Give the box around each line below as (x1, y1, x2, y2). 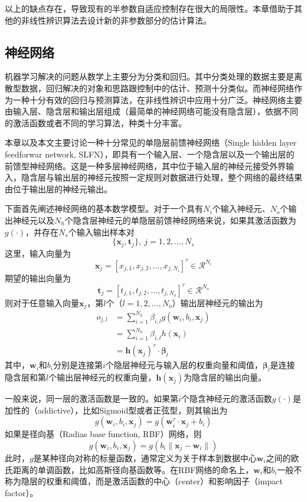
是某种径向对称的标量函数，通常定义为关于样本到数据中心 (33, 451, 257, 464)
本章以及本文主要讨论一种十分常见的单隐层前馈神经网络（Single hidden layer (5, 136, 297, 149)
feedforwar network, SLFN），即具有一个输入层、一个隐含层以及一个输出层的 (5, 147, 295, 160)
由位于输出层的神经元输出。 (5, 182, 112, 195)
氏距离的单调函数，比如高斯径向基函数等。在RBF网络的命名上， (5, 463, 254, 475)
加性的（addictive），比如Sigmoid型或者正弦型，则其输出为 (5, 403, 228, 416)
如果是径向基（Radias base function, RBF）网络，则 (5, 428, 202, 440)
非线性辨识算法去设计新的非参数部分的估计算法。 (21, 14, 211, 26)
